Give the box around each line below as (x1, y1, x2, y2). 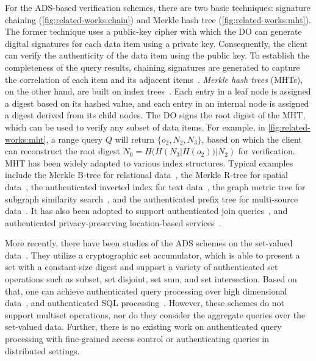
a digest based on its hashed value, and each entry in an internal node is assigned (5, 96, 309, 109)
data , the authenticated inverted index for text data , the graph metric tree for (5, 180, 306, 193)
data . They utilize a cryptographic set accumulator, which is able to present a (5, 248, 300, 261)
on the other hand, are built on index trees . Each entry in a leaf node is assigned (5, 85, 311, 98)
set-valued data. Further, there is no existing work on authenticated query (5, 320, 282, 333)
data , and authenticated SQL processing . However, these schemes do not (5, 296, 284, 309)
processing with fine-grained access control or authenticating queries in (5, 332, 270, 345)
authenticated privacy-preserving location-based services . (5, 216, 221, 229)
